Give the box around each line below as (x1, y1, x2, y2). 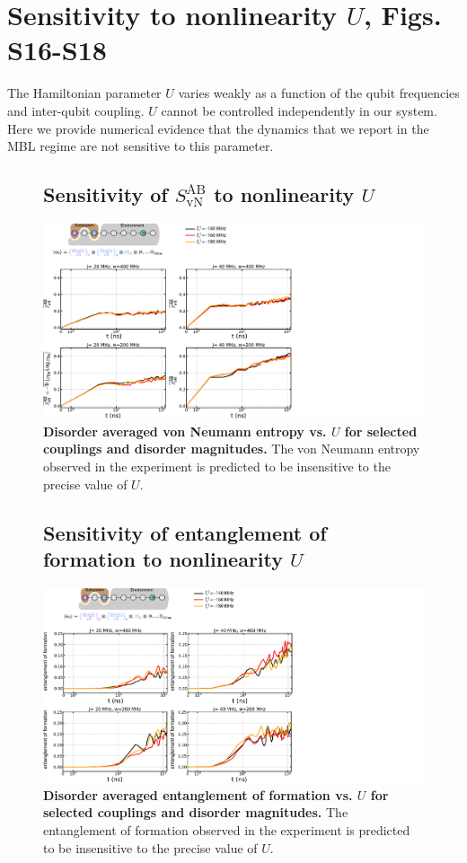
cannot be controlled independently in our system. (161, 101, 437, 119)
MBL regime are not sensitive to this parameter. (7, 136, 274, 155)
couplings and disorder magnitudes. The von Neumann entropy (43, 439, 420, 458)
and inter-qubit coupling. (7, 101, 145, 119)
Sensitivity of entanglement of (43, 518, 327, 546)
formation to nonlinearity (43, 545, 284, 573)
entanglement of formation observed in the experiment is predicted (43, 820, 410, 839)
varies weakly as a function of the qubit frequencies (178, 84, 460, 102)
